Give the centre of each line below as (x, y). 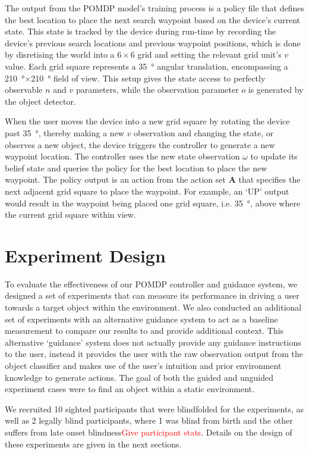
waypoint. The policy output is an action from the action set (115, 179)
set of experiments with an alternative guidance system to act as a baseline (141, 319)
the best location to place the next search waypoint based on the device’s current (152, 19)
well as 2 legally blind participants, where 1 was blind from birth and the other (149, 420)
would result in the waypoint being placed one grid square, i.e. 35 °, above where (153, 203)
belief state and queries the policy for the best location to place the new (136, 167)
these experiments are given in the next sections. (93, 444)
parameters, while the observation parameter (157, 90)
